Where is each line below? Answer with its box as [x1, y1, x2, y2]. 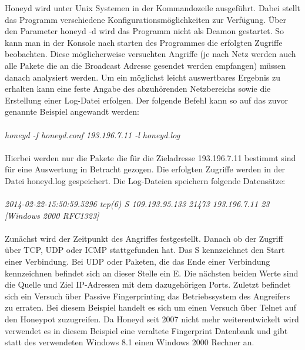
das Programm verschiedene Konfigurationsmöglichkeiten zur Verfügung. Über [5, 13, 287, 25]
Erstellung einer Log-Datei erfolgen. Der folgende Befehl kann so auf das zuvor [5, 94, 289, 106]
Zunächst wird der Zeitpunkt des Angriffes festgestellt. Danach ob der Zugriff [5, 232, 283, 244]
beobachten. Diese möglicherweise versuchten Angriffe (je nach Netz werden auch [5, 48, 296, 60]
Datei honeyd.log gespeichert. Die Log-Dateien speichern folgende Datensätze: [5, 174, 286, 186]
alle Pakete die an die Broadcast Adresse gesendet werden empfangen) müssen [5, 59, 286, 71]
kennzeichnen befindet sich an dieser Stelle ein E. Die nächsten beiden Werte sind [5, 266, 299, 279]
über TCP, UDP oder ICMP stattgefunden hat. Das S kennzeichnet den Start [5, 244, 285, 256]
